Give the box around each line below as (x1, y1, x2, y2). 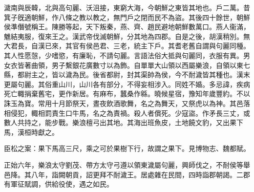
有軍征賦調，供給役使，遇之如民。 (4, 179, 113, 189)
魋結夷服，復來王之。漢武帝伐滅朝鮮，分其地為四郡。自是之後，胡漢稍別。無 (4, 31, 250, 41)
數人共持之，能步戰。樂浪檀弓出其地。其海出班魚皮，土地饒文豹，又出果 (4, 117, 236, 128)
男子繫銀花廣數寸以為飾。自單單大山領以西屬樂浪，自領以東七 (51, 60, 250, 70)
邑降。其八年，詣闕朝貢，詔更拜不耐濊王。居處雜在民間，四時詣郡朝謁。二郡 (4, 169, 250, 179)
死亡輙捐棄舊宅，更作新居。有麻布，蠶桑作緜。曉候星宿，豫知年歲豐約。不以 (4, 88, 250, 99)
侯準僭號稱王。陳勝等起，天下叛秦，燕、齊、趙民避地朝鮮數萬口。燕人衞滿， (4, 21, 250, 32)
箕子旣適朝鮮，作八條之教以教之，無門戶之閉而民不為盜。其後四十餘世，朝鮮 (4, 12, 250, 22)
